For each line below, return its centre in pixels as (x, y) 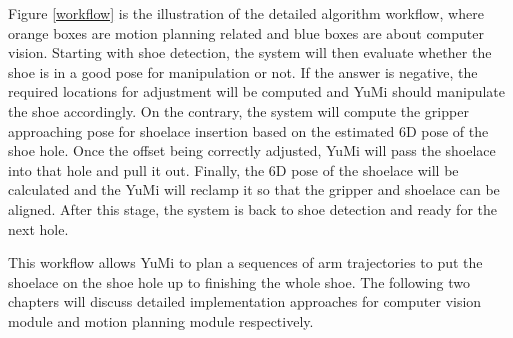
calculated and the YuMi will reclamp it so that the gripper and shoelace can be (254, 189)
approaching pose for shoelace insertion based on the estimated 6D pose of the (248, 130)
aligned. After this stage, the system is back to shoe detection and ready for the (252, 208)
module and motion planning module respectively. (161, 320)
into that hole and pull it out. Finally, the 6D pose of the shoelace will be (233, 169)
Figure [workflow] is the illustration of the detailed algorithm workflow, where (246, 13)
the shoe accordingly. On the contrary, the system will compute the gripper (238, 110)
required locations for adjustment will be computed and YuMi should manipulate (257, 91)
